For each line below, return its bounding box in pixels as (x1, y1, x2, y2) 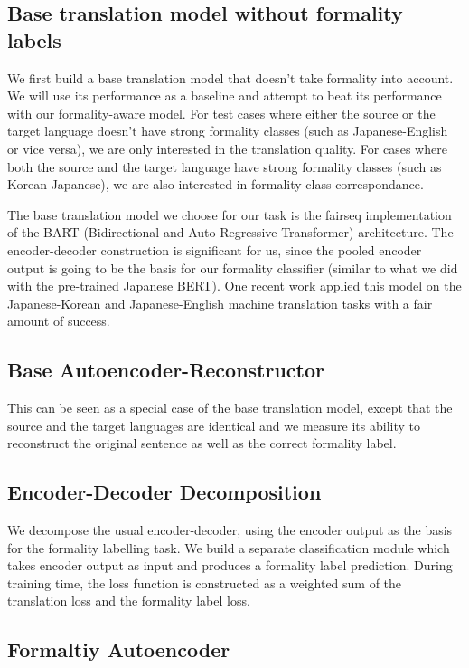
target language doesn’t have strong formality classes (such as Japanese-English (7, 121, 448, 140)
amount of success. (7, 311, 110, 330)
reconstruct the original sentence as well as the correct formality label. (7, 434, 397, 453)
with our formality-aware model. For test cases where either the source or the (7, 103, 436, 122)
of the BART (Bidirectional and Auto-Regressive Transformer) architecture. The (7, 223, 454, 242)
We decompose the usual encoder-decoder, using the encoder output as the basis (7, 520, 453, 539)
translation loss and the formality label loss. (7, 591, 250, 610)
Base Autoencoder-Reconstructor (7, 356, 324, 384)
